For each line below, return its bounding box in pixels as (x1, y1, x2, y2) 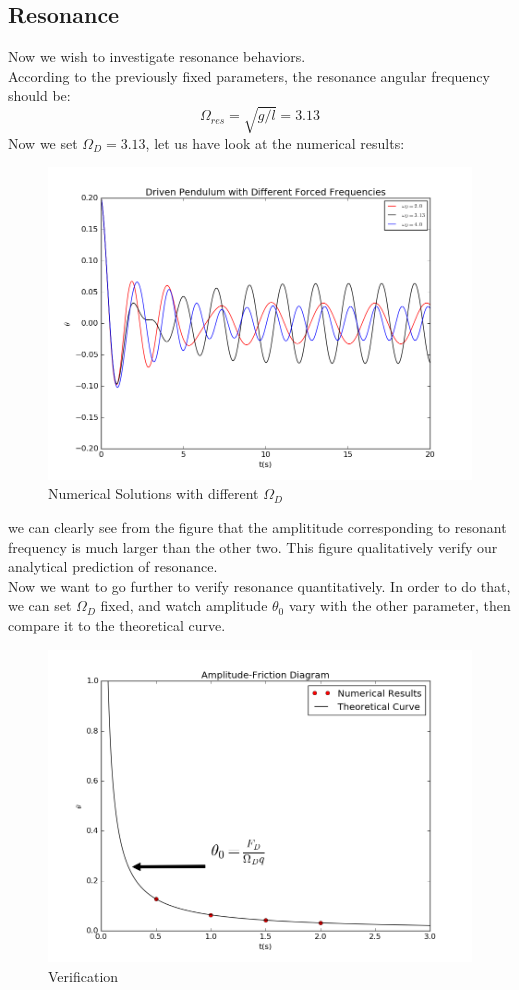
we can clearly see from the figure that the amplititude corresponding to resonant (8, 517, 507, 537)
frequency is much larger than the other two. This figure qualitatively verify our (8, 536, 498, 557)
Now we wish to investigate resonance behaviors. (8, 46, 306, 67)
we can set (8, 595, 72, 616)
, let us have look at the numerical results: (145, 132, 405, 153)
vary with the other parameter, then (288, 595, 511, 616)
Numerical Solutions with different (48, 483, 259, 504)
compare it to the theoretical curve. (8, 614, 226, 635)
